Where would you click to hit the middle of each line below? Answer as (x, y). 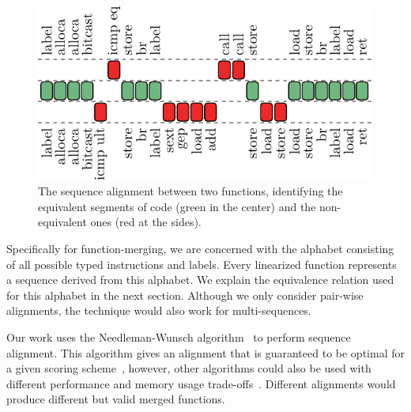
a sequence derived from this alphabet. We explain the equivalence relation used (200, 280)
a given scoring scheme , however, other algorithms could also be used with (189, 368)
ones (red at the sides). (146, 222)
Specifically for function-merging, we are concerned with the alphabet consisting (200, 248)
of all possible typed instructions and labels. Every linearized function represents (202, 264)
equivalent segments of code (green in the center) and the (177, 206)
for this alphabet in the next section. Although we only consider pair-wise (185, 295)
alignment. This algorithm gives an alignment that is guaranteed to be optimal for (205, 352)
